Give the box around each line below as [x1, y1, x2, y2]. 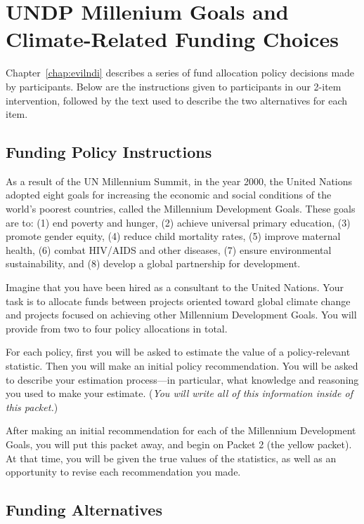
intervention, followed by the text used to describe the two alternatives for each [6, 93, 348, 107]
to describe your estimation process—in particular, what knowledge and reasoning [6, 372, 359, 387]
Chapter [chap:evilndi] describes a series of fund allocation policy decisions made [6, 65, 355, 80]
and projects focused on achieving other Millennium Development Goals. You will [6, 307, 357, 322]
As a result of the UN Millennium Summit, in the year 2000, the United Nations [6, 173, 353, 188]
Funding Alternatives [6, 499, 162, 520]
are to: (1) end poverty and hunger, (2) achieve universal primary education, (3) [6, 215, 351, 229]
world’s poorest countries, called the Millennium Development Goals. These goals [6, 201, 356, 216]
